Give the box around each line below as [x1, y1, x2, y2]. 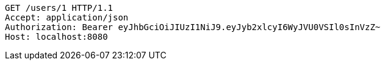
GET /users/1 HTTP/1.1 [5, 3, 113, 13]
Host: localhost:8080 [5, 32, 108, 42]
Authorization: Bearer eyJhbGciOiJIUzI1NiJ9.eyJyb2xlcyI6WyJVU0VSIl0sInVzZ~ [5, 22, 381, 32]
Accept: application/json [5, 13, 129, 22]
